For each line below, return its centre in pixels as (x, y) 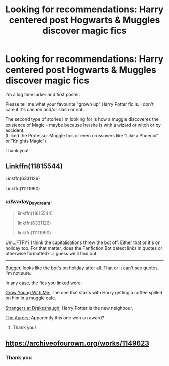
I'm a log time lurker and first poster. (43, 94)
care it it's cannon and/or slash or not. (45, 109)
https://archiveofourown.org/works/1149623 (77, 343)
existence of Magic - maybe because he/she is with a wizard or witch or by (83, 125)
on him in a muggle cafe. (31, 298)
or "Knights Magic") (26, 141)
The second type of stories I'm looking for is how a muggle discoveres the (82, 119)
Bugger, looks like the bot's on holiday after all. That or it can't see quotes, (82, 268)
